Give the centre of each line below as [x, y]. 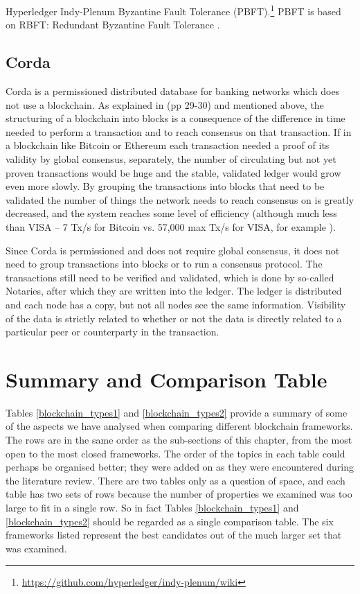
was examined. [36, 548]
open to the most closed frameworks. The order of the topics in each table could [175, 453]
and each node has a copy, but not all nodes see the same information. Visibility [176, 304]
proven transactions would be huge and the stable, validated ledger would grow [173, 172]
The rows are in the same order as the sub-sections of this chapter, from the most [179, 440]
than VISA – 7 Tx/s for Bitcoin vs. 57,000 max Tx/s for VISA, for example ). [171, 226]
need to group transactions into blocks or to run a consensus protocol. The [164, 264]
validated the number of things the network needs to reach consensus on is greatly [180, 199]
